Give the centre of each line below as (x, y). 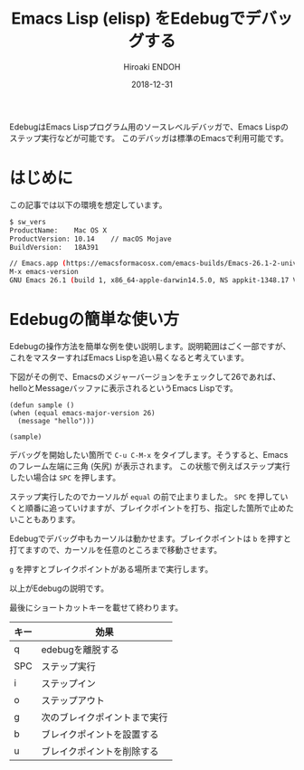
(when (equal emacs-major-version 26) (82, 413)
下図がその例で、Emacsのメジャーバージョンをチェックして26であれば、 (145, 376)
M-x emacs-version (44, 272)
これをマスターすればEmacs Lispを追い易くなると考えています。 (129, 357)
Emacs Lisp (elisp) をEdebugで (128, 19)
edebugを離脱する (80, 650)
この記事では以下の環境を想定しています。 (88, 204)
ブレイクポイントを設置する (100, 734)
